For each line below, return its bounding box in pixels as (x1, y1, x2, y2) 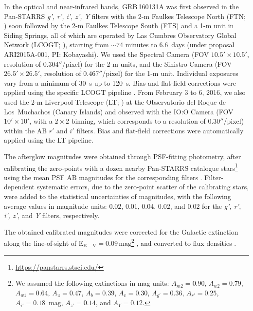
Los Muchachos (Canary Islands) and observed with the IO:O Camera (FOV (4, 106, 234, 116)
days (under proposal (171, 39, 235, 50)
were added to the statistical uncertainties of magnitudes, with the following (4, 191, 231, 201)
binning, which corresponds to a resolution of (71, 116, 206, 126)
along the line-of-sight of (4, 238, 77, 248)
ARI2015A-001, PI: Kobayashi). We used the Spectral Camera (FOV (4, 49, 209, 59)
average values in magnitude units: (4, 201, 107, 211)
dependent (4, 182, 35, 192)
